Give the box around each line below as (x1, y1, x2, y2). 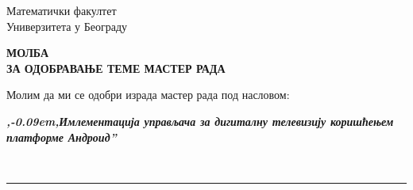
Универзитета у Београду (6, 17, 128, 34)
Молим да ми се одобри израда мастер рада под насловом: (6, 86, 290, 103)
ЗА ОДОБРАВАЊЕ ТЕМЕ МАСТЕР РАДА (6, 59, 226, 76)
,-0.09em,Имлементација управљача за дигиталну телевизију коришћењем (6, 112, 394, 129)
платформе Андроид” (6, 128, 117, 145)
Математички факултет (6, 2, 117, 18)
